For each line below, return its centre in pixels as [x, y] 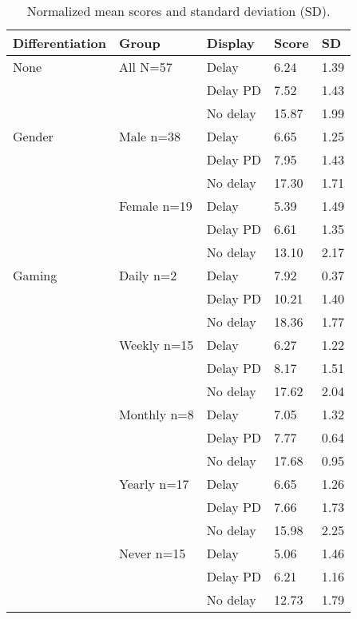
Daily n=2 [148, 275]
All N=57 [146, 67]
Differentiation [59, 43]
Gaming [35, 275]
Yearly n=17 [154, 484]
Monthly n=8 [157, 414]
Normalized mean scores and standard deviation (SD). [178, 11]
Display [230, 43]
